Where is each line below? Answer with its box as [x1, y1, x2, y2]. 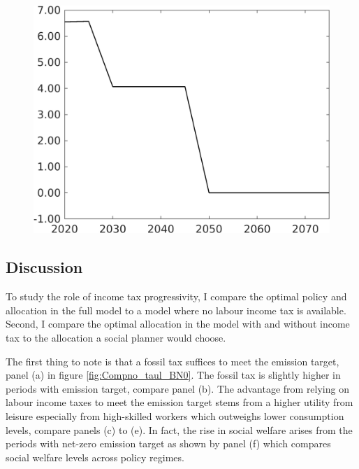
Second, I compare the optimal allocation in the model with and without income [6, 316, 350, 331]
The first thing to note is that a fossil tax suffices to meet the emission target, [6, 353, 339, 368]
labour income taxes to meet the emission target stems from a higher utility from [6, 395, 353, 409]
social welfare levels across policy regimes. [6, 449, 184, 464]
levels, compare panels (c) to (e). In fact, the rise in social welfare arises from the [6, 422, 353, 437]
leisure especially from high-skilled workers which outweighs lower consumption [6, 409, 344, 423]
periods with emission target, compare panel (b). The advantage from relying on [6, 381, 349, 395]
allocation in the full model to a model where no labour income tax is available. [6, 302, 346, 317]
